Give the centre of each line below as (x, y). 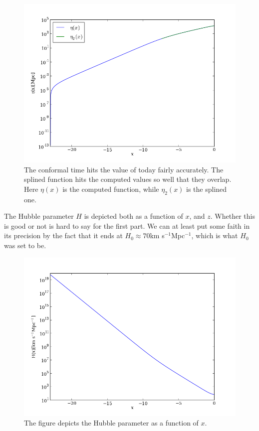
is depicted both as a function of (133, 216)
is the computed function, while (111, 189)
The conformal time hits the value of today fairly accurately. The (124, 169)
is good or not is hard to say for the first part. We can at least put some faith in (127, 225)
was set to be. (25, 245)
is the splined (207, 189)
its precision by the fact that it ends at (63, 235)
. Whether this (233, 216)
